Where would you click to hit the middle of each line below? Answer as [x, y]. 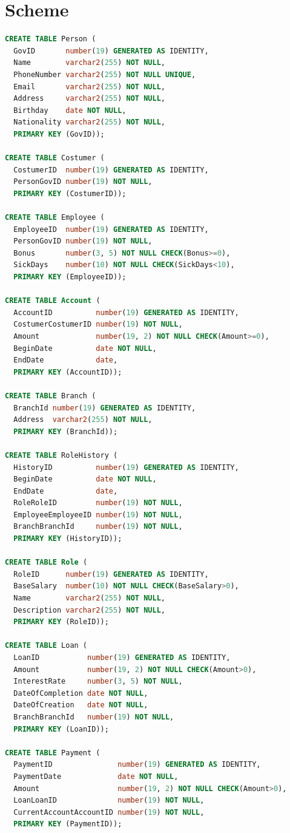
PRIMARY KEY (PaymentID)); [68, 824]
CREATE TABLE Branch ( [51, 396]
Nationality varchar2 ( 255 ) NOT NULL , [89, 122]
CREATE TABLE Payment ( [53, 753]
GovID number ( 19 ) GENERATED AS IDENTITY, [111, 51]
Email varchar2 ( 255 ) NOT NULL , [89, 87]
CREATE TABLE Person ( [51, 39]
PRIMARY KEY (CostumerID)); [70, 193]
